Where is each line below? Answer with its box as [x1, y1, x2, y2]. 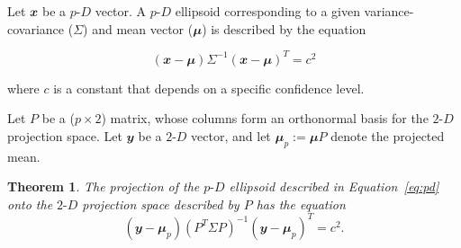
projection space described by [82, 194, 240, 213]
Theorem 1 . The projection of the [7, 177, 200, 196]
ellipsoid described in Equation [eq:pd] [229, 177, 439, 196]
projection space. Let [7, 126, 122, 145]
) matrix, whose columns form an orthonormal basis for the [101, 109, 429, 128]
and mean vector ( [92, 19, 194, 38]
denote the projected [330, 126, 445, 145]
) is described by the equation [202, 19, 366, 38]
